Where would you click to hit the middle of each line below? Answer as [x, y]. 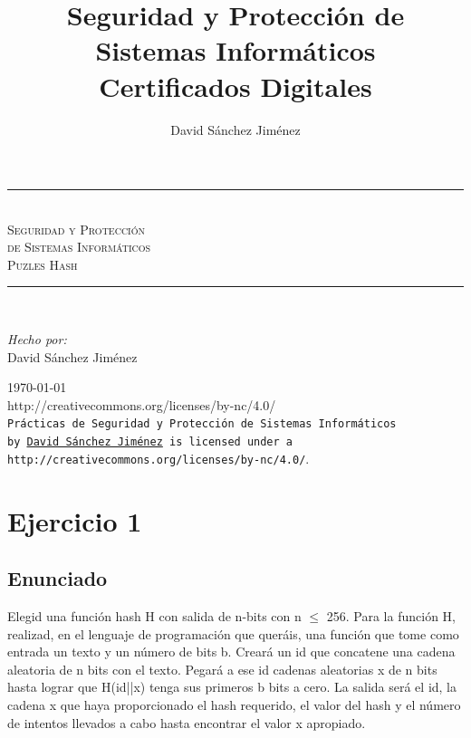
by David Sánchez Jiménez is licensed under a [150, 442]
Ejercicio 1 [75, 520]
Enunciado [58, 578]
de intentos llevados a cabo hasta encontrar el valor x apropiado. [187, 722]
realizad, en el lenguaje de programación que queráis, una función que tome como [233, 633]
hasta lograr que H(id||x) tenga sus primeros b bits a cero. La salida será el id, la [232, 687]
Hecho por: [37, 339]
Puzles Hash [43, 264]
